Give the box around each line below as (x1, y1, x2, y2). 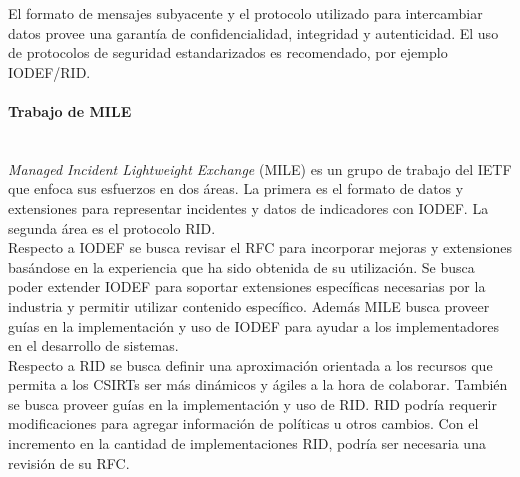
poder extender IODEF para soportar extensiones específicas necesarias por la (8, 276, 486, 297)
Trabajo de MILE (8, 100, 132, 121)
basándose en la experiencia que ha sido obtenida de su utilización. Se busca (8, 256, 475, 277)
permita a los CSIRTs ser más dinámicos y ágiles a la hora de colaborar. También (8, 374, 508, 395)
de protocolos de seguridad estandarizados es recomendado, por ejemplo (8, 42, 448, 63)
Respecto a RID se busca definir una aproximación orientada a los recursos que (8, 354, 493, 375)
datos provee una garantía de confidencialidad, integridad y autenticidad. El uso (8, 22, 499, 43)
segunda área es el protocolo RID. (8, 217, 216, 238)
